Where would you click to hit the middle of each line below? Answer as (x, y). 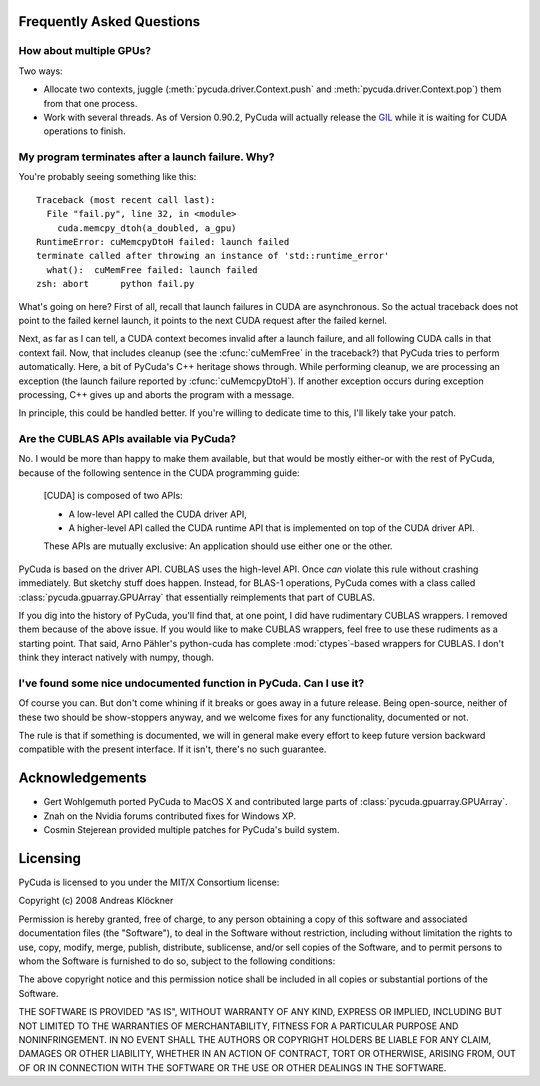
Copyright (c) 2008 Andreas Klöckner (96, 901)
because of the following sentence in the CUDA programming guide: (159, 472)
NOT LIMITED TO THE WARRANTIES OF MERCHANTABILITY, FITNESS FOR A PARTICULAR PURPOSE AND (238, 1026)
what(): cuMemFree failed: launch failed (152, 269)
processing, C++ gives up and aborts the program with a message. (156, 394)
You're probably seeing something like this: (107, 177)
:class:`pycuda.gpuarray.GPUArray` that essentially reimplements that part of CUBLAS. (196, 597)
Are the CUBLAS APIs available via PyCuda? (127, 439)
